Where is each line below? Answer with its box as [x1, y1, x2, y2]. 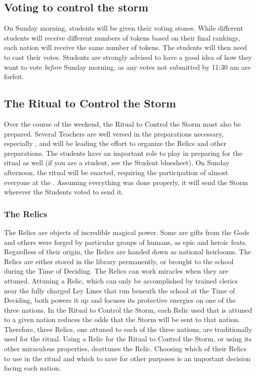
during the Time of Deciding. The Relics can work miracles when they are [4, 266, 228, 276]
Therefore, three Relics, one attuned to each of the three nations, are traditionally [4, 324, 253, 334]
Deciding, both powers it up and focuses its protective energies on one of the [4, 295, 236, 305]
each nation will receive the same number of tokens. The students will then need [4, 42, 247, 52]
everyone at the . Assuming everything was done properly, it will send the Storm [4, 177, 248, 187]
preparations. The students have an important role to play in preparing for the [4, 147, 243, 158]
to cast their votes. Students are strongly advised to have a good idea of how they [4, 51, 252, 62]
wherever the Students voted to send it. [4, 187, 124, 197]
